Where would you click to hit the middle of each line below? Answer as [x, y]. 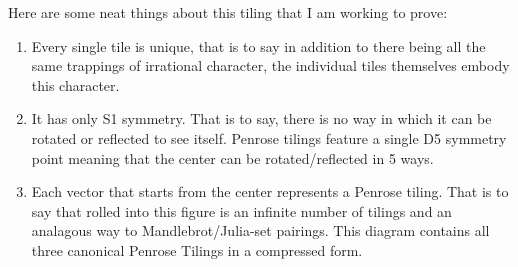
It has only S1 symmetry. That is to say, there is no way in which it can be [261, 118]
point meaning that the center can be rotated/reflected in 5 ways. [232, 157]
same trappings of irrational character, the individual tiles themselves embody [270, 65]
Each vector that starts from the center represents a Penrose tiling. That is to [270, 191]
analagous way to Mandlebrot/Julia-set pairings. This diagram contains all [260, 230]
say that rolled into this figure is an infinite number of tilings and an [241, 210]
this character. [75, 84]
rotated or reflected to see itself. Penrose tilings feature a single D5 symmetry [269, 137]
